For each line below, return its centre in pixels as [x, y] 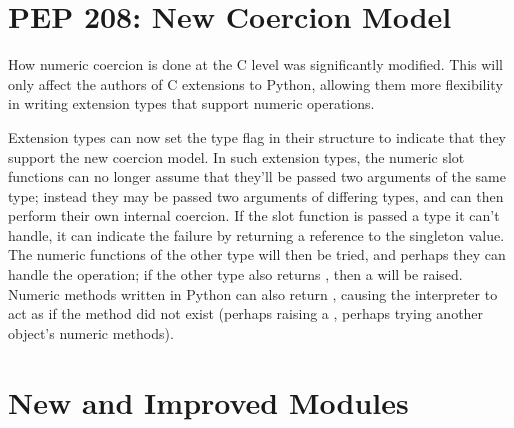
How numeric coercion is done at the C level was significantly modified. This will [256, 64]
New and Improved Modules [208, 401]
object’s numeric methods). [91, 332]
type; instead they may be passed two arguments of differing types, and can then [256, 195]
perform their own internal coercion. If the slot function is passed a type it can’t [254, 215]
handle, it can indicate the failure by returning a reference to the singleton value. [256, 234]
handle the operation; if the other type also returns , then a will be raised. [235, 274]
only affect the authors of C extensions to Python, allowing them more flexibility [255, 83]
